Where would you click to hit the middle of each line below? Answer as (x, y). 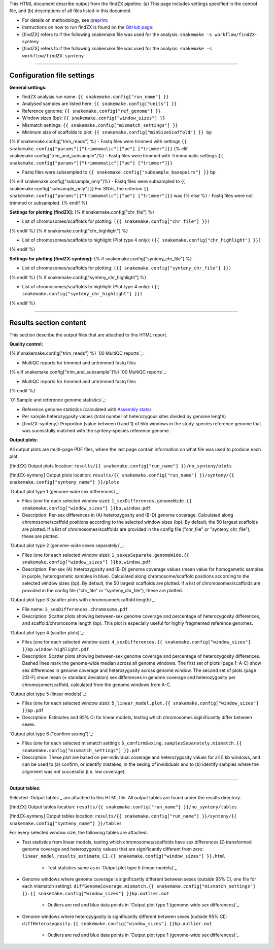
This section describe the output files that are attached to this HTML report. (88, 334)
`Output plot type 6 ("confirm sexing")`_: (52, 734)
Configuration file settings (52, 75)
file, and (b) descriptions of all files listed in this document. (71, 11)
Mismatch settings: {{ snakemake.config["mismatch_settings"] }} (100, 125)
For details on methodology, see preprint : (65, 20)
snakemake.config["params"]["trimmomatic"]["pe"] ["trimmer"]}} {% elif (98, 148)
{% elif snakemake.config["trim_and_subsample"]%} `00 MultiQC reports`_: (88, 372)
